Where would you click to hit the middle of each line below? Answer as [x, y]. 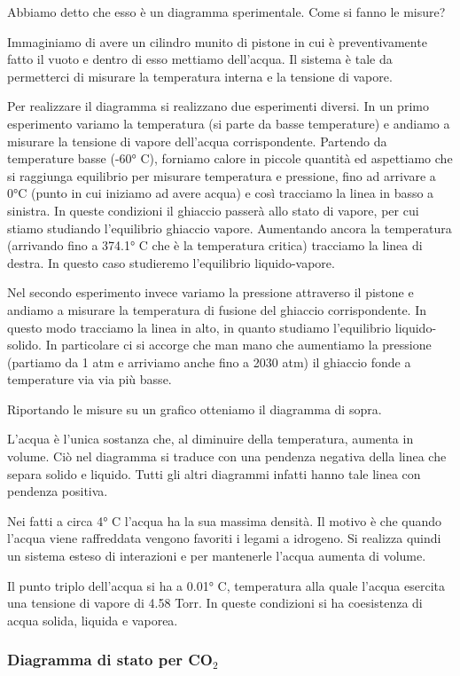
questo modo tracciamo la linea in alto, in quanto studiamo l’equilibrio [199, 327]
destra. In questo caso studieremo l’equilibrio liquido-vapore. [171, 262]
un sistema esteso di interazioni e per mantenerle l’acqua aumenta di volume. [217, 556]
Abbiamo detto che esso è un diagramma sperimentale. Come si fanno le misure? [226, 12]
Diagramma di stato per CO [110, 660]
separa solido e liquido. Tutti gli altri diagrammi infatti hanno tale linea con [214, 473]
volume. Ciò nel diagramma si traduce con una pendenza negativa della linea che [227, 456]
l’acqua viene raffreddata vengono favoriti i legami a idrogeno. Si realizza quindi [224, 538]
